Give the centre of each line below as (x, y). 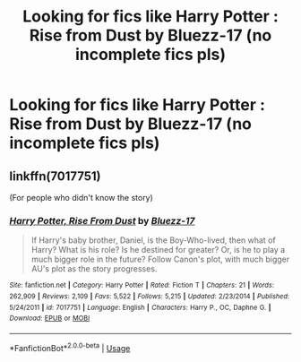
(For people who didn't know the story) (82, 198)
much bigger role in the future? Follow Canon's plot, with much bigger (160, 259)
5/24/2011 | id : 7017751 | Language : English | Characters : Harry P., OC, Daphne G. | (140, 307)
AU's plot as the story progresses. (94, 269)
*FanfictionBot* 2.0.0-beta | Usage (70, 347)
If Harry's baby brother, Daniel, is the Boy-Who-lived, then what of (153, 240)
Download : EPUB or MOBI (50, 319)
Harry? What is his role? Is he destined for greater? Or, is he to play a (158, 250)
